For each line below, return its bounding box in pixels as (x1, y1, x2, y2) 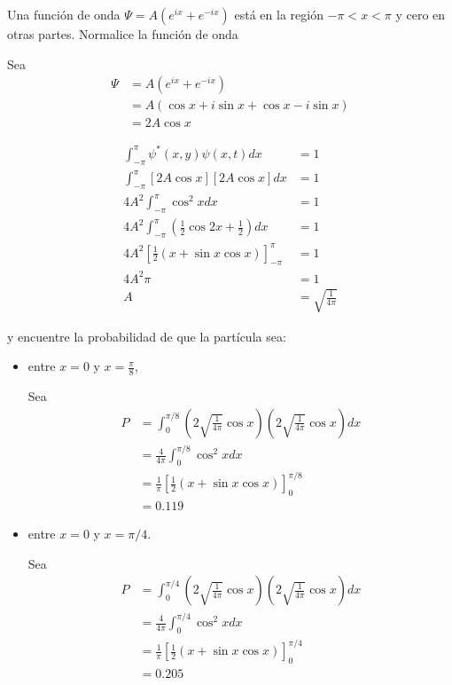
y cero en (395, 5, 446, 23)
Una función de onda (7, 5, 121, 23)
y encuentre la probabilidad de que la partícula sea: (7, 327, 286, 345)
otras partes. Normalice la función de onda (7, 25, 238, 43)
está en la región (234, 5, 323, 23)
